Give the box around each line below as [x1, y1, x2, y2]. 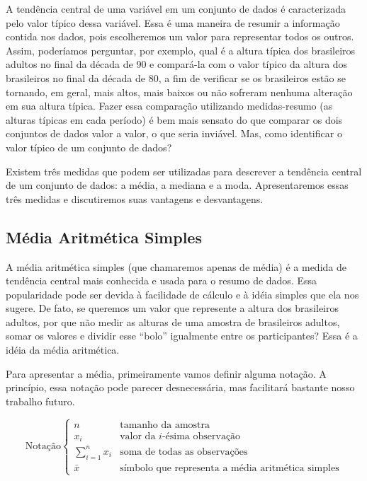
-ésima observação [162, 431, 241, 441]
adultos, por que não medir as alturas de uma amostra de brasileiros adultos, [6, 314, 340, 329]
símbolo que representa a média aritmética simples [120, 463, 339, 473]
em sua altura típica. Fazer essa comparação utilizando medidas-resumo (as [6, 98, 333, 113]
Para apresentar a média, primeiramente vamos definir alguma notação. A [6, 366, 327, 381]
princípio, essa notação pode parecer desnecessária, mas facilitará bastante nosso [6, 380, 355, 395]
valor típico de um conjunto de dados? [6, 139, 172, 154]
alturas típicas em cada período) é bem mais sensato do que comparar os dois [6, 112, 343, 127]
